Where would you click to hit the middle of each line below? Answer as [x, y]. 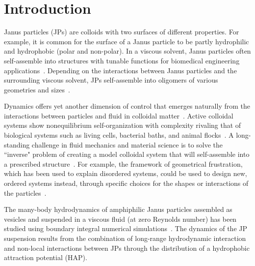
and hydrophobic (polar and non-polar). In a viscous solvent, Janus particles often [127, 51]
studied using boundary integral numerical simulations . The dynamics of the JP [126, 228]
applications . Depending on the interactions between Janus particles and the [120, 70]
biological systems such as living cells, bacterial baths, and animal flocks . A [119, 135]
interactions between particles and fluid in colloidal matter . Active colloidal [119, 115]
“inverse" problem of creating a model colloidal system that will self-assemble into [127, 154]
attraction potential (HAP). [46, 257]
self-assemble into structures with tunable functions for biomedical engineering [122, 60]
